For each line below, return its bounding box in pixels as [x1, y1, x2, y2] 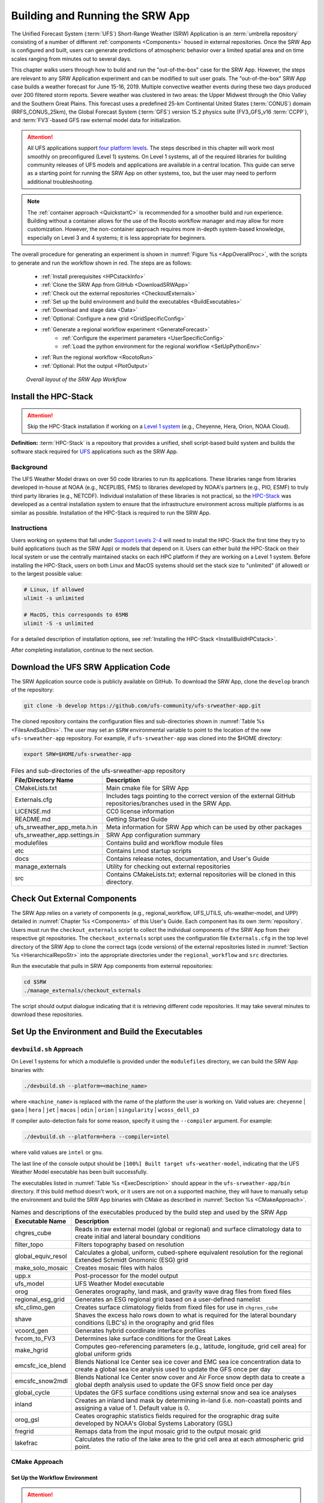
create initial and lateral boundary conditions [74, 1232, 201, 1241]
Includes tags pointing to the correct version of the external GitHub [106, 791, 295, 800]
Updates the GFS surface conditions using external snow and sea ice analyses [74, 1389, 297, 1397]
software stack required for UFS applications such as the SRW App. [11, 448, 178, 455]
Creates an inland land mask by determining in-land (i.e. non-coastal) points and [74, 1397, 302, 1405]
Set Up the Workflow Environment [11, 1474, 98, 1481]
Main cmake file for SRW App [106, 783, 189, 792]
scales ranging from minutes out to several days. [11, 55, 132, 63]
